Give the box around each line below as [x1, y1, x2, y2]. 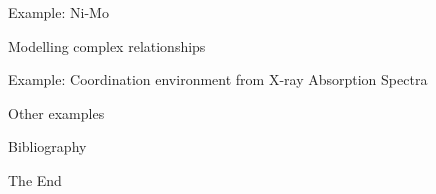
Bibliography [8, 136, 87, 157]
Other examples [8, 102, 105, 123]
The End [8, 169, 62, 190]
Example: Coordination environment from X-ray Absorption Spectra [8, 69, 428, 90]
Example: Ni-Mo [8, 2, 109, 22]
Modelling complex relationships [8, 35, 206, 56]
